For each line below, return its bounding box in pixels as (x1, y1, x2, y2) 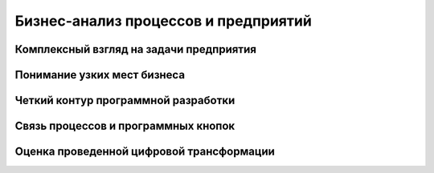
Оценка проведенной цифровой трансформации (14, 145, 275, 159)
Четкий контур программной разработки (14, 94, 235, 107)
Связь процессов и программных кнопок (14, 119, 235, 133)
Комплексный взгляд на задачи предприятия (14, 42, 257, 56)
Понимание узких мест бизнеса (14, 68, 185, 82)
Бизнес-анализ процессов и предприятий (14, 12, 313, 30)
